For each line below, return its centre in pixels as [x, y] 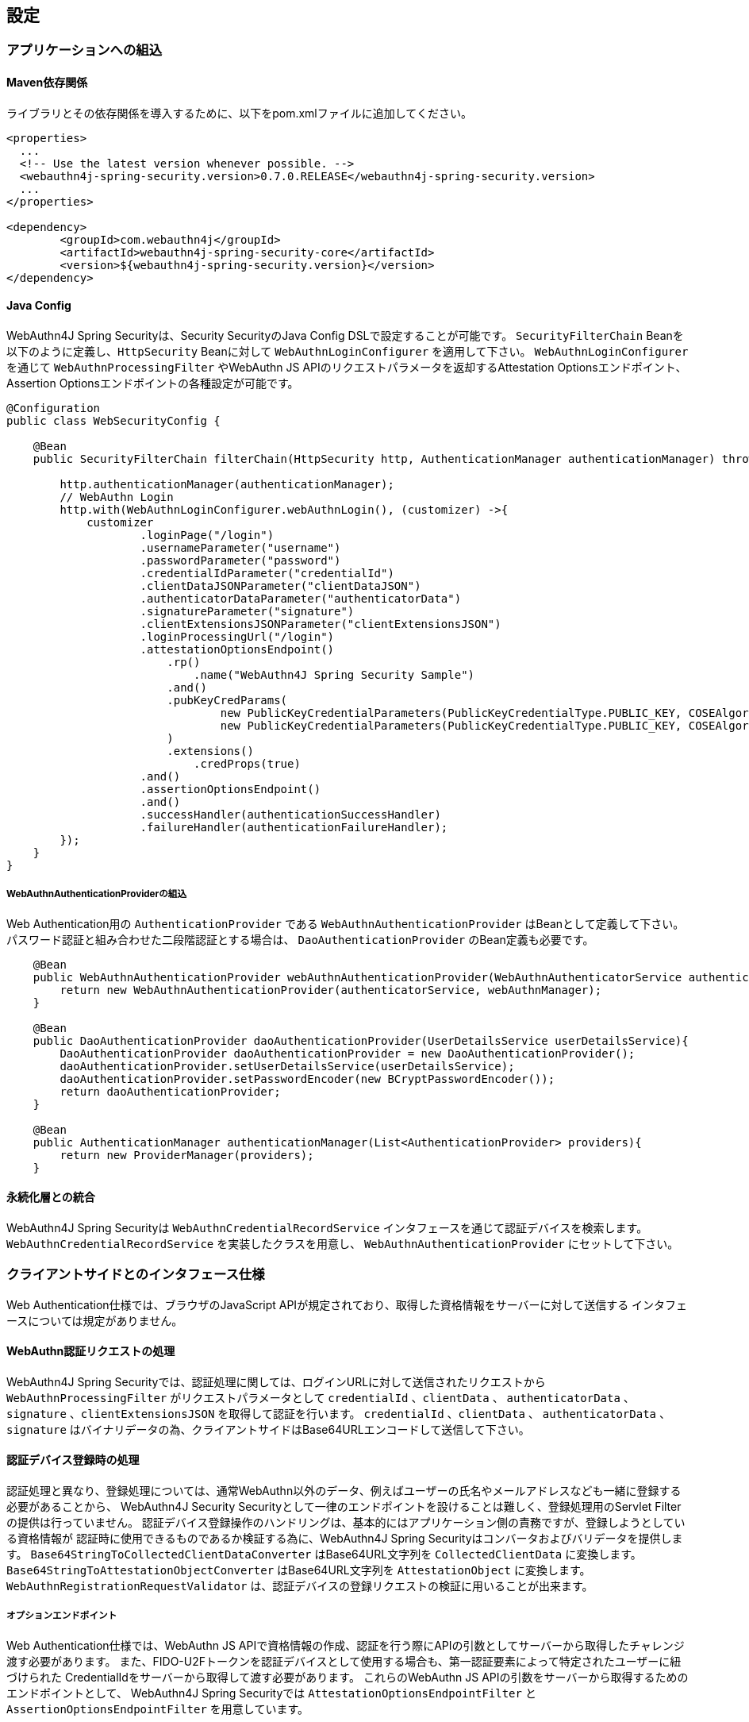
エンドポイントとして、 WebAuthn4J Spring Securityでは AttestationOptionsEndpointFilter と [271, 1693]
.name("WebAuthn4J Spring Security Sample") [334, 674]
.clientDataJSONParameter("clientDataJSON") [280, 586]
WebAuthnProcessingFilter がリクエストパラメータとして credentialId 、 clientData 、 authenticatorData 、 [321, 1397]
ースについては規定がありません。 [95, 1320]
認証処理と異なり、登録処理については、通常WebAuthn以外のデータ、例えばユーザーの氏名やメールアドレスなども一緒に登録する [344, 1491]
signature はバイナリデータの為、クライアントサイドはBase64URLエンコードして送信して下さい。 [268, 1429]
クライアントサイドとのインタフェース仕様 [136, 1275]
